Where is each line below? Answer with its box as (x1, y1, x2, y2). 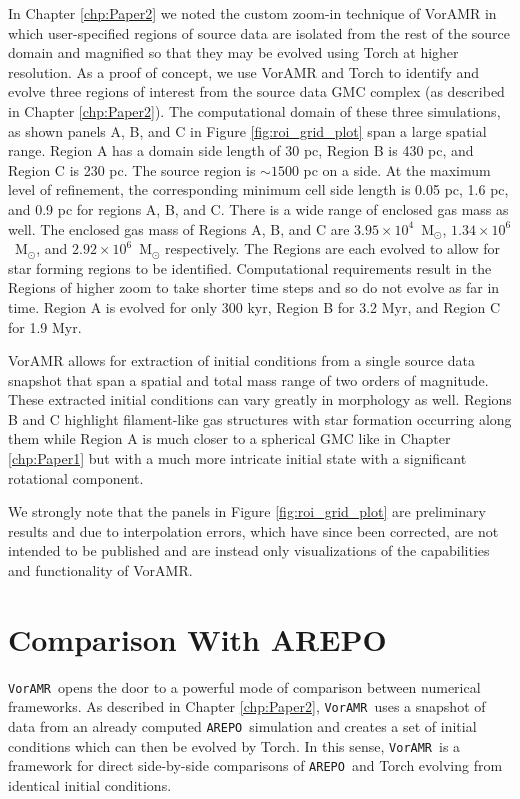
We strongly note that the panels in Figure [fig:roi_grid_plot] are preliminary (8, 501, 486, 522)
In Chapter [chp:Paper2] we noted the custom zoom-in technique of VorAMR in (8, 3, 497, 23)
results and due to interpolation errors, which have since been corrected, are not (8, 520, 499, 541)
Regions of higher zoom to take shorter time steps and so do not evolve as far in (8, 277, 500, 298)
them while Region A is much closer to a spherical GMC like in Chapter (8, 428, 451, 449)
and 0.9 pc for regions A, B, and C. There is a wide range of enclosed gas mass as (8, 198, 509, 219)
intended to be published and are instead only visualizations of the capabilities (8, 540, 490, 561)
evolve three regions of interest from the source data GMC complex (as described (8, 81, 505, 102)
